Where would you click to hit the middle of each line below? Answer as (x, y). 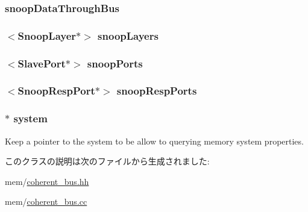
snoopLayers (128, 35)
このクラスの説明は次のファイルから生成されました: (107, 161)
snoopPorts (115, 63)
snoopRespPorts (157, 91)
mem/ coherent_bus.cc (46, 201)
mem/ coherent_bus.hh (47, 181)
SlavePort (42, 63)
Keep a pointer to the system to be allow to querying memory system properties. (154, 141)
